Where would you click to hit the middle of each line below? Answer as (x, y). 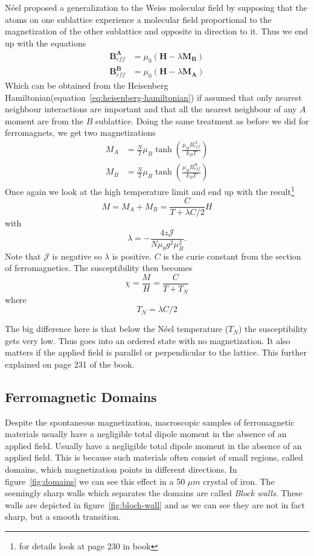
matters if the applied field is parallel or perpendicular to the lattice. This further (156, 352)
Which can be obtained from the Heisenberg (87, 85)
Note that (23, 256)
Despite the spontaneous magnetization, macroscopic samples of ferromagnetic (150, 422)
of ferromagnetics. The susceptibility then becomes (99, 268)
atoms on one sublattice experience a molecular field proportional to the (138, 19)
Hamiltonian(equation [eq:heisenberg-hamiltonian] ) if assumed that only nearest (153, 97)
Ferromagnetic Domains (81, 396)
